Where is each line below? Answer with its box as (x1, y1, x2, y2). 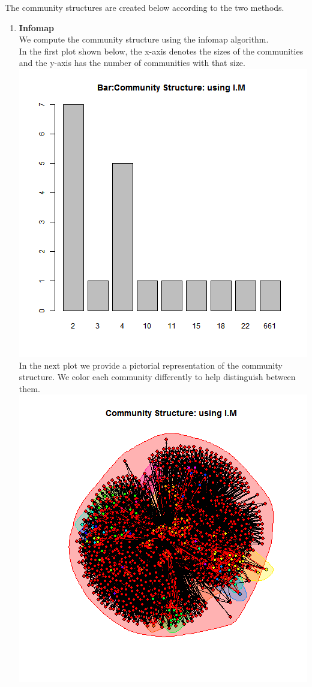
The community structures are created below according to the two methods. (5, 1, 284, 13)
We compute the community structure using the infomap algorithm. (19, 33, 269, 46)
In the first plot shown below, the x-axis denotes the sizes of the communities (19, 44, 304, 57)
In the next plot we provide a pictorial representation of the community (19, 358, 283, 371)
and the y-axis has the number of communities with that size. (19, 56, 245, 69)
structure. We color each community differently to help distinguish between (19, 370, 296, 383)
